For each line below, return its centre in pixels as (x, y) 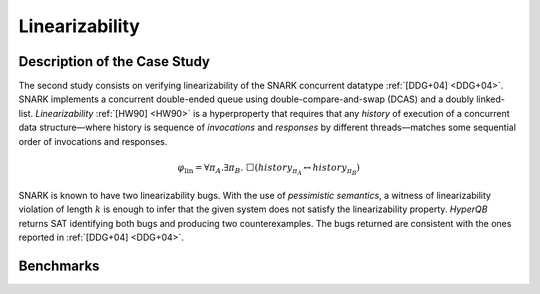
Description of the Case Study (114, 61)
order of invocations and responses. (93, 141)
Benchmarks (59, 265)
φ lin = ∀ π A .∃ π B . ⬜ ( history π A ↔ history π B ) (268, 169)
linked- (490, 99)
